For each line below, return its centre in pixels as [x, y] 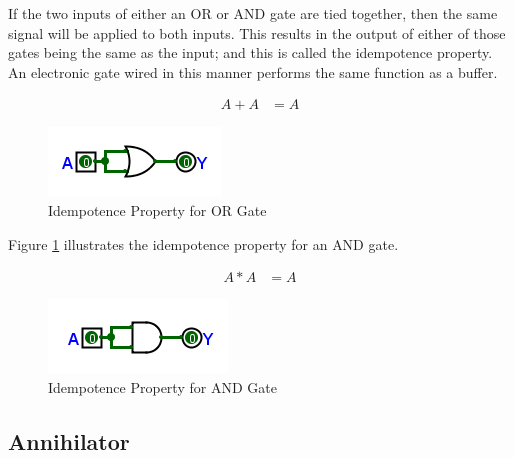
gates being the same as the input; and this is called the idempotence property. [250, 52]
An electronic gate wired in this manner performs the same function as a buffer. [253, 71]
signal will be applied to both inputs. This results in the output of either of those [257, 32]
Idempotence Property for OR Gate [157, 210]
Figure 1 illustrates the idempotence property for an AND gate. [203, 243]
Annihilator [69, 440]
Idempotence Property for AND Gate [162, 386]
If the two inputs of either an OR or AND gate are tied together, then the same [253, 13]
